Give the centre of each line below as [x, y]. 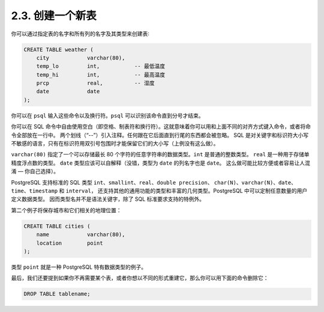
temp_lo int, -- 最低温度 [100, 66]
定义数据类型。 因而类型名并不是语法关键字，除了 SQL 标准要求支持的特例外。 [108, 199]
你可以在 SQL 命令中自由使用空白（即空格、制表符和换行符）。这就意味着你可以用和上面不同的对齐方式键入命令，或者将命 [161, 127]
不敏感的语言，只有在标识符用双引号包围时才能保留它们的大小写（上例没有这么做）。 [115, 144]
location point [70, 243]
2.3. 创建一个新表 [54, 16]
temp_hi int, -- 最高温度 [100, 75]
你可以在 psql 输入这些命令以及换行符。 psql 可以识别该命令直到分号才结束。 [107, 115]
